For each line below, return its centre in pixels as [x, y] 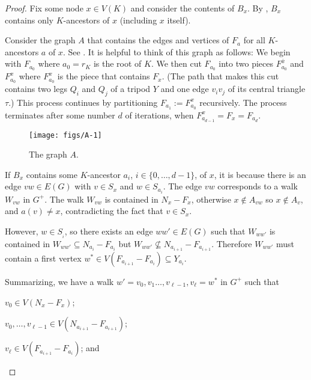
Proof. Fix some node [44, 8]
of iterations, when [159, 115]
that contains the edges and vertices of [158, 40]
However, [22, 231]
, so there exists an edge [109, 231]
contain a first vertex [43, 258]
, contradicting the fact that [112, 211]
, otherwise [211, 199]
